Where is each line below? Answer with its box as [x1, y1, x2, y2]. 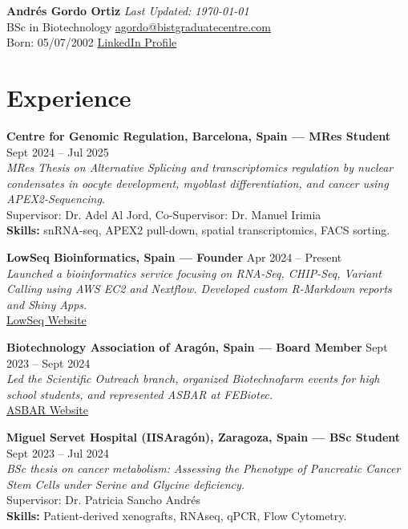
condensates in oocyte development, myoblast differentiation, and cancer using [6, 174, 389, 191]
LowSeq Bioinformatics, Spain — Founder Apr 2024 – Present [6, 249, 342, 266]
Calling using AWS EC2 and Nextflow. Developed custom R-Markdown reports [6, 280, 392, 297]
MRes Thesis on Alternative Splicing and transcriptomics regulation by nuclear [6, 159, 394, 176]
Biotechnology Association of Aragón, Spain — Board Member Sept [6, 339, 388, 356]
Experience [6, 80, 131, 113]
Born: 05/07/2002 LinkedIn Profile [6, 34, 177, 51]
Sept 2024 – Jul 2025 [6, 143, 109, 160]
